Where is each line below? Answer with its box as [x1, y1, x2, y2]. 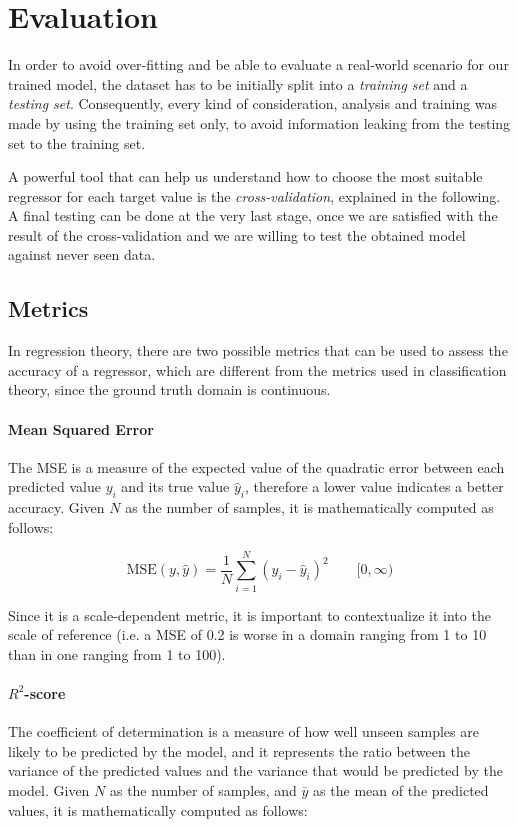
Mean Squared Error [8, 418, 154, 439]
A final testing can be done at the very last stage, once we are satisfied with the [8, 205, 498, 226]
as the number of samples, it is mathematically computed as [125, 497, 494, 518]
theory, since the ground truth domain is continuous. [8, 379, 331, 400]
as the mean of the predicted [313, 779, 489, 800]
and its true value [121, 476, 230, 497]
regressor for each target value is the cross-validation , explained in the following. [8, 185, 501, 206]
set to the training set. [8, 132, 146, 153]
